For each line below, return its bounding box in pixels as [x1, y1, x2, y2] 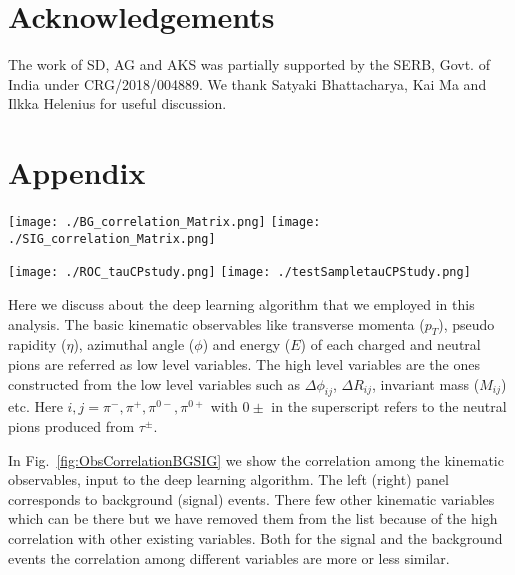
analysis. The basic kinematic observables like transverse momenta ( [8, 313, 425, 334]
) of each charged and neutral [300, 334, 481, 355]
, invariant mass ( [372, 373, 480, 394]
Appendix [8, 152, 146, 193]
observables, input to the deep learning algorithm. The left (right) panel [8, 469, 449, 490]
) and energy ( [202, 334, 291, 355]
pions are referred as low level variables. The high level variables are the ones [8, 353, 480, 374]
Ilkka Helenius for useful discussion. [8, 93, 227, 114]
